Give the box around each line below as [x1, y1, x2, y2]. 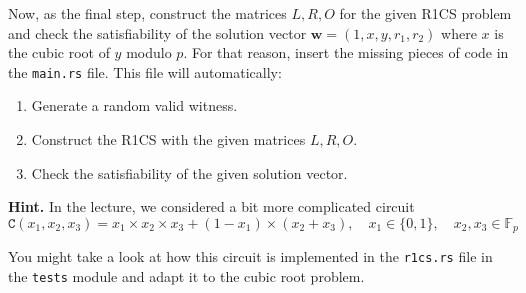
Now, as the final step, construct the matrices [8, 3, 287, 23]
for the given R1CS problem [339, 3, 512, 23]
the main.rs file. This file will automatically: [8, 61, 282, 82]
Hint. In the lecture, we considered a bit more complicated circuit [8, 196, 415, 217]
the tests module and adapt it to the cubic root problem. [8, 265, 365, 286]
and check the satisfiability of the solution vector [8, 22, 307, 43]
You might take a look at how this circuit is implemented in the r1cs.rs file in [8, 246, 493, 267]
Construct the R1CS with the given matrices [31, 129, 306, 150]
